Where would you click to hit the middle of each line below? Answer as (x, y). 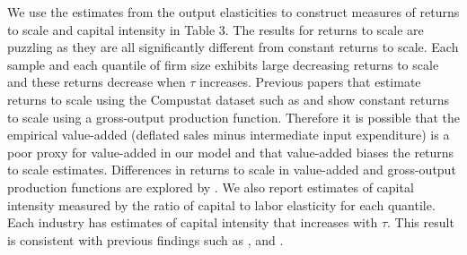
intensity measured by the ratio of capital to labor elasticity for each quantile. (221, 204)
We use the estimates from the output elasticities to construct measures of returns (233, 12)
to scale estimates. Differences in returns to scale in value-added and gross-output (232, 170)
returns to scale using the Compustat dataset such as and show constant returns (229, 99)
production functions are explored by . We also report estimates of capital (211, 187)
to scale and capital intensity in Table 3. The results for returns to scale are (216, 29)
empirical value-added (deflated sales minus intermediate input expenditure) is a (229, 135)
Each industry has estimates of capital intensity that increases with (193, 222)
